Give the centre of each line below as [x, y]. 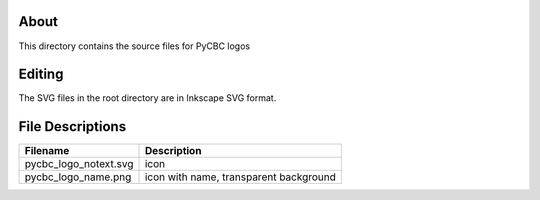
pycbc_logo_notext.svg [79, 164]
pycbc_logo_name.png [78, 177]
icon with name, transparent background [240, 177]
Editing [41, 74]
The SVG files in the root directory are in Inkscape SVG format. [147, 98]
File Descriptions [72, 126]
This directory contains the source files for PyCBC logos [134, 46]
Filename [47, 151]
